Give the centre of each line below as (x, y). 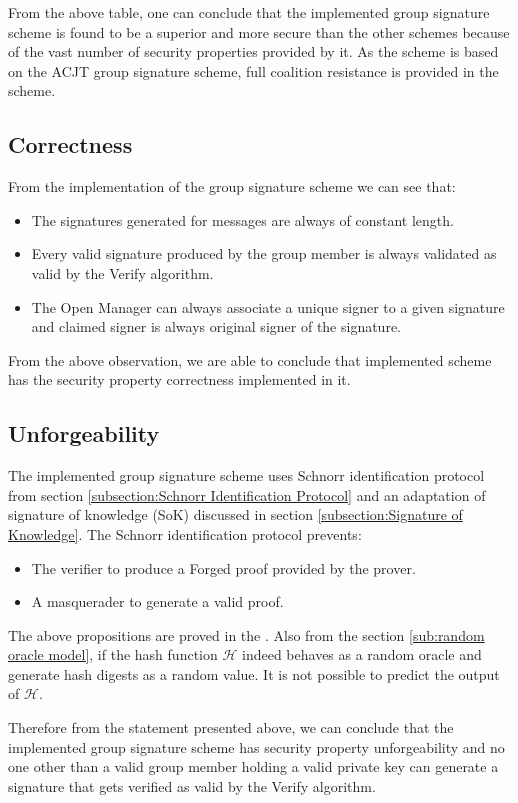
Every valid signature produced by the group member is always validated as (264, 253)
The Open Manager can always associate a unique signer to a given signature (268, 306)
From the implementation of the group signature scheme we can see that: (232, 186)
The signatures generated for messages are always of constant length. (242, 219)
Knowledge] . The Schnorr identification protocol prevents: (185, 533)
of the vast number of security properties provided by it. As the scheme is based (253, 51)
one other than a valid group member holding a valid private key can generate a (253, 766)
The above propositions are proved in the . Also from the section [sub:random (246, 634)
